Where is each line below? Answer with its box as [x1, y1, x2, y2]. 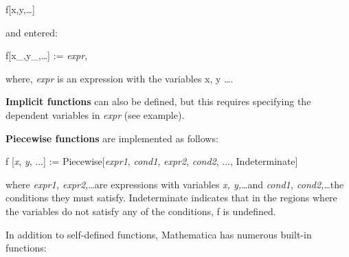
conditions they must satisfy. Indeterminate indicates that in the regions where [5, 190, 337, 205]
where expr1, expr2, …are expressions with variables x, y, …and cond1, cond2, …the [5, 177, 344, 191]
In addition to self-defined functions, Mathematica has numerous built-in [5, 227, 312, 241]
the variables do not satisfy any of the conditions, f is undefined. [5, 203, 276, 218]
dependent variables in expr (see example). [5, 107, 185, 122]
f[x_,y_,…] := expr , [5, 48, 88, 63]
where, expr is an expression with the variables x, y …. [5, 71, 234, 85]
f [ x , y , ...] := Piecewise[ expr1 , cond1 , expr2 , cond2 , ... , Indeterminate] [5, 154, 298, 168]
